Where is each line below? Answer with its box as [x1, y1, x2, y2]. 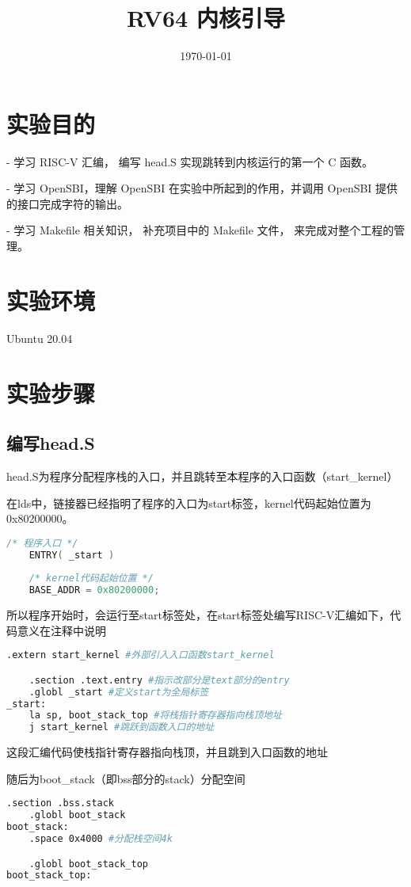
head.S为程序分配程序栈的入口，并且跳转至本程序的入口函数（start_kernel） [6, 467, 398, 484]
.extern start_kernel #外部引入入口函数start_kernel [6, 649, 275, 661]
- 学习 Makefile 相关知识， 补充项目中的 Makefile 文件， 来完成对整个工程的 [6, 222, 394, 238]
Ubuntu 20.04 [6, 329, 73, 346]
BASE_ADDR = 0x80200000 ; [29, 584, 160, 596]
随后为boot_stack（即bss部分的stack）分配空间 [6, 770, 245, 786]
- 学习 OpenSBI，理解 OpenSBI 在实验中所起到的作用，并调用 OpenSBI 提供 [6, 180, 398, 196]
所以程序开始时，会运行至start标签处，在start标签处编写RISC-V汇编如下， [6, 607, 390, 623]
